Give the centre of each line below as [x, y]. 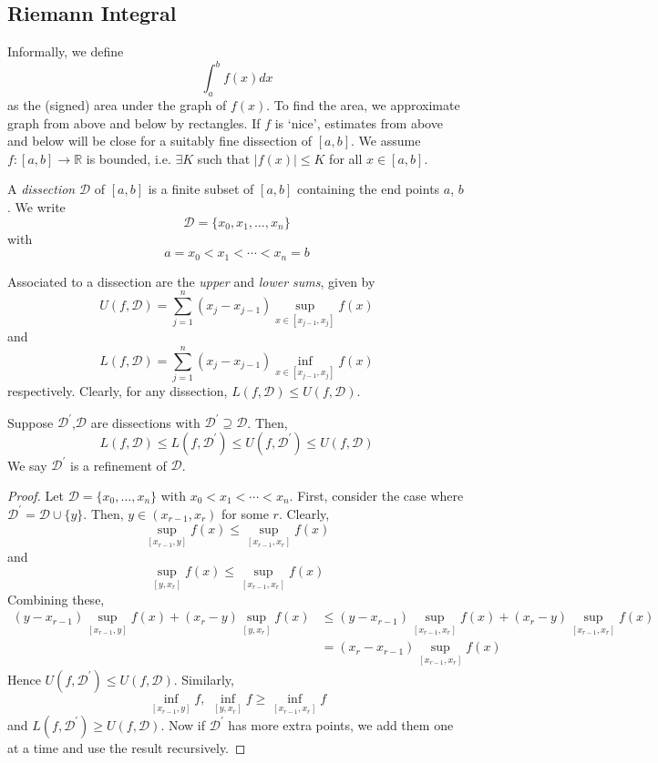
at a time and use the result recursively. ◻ [127, 747]
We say [27, 465]
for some [245, 513]
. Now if [183, 724]
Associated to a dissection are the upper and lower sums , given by [191, 281]
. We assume [386, 141]
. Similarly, [204, 679]
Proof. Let [36, 495]
